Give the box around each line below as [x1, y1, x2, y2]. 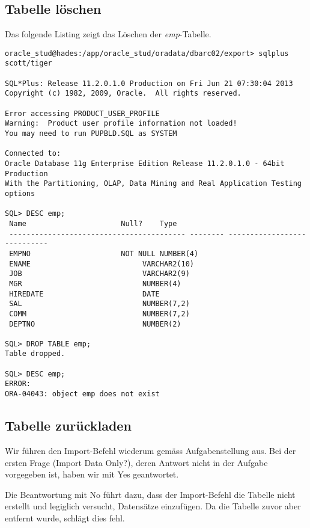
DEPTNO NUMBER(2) [9, 319, 181, 328]
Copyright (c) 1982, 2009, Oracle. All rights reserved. [5, 89, 242, 98]
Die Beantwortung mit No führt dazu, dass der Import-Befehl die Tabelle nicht [5, 488, 296, 500]
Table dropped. [5, 349, 65, 358]
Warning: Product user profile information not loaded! [5, 119, 237, 128]
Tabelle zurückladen [5, 416, 132, 435]
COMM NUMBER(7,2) [9, 309, 190, 318]
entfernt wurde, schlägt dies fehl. [5, 511, 125, 524]
